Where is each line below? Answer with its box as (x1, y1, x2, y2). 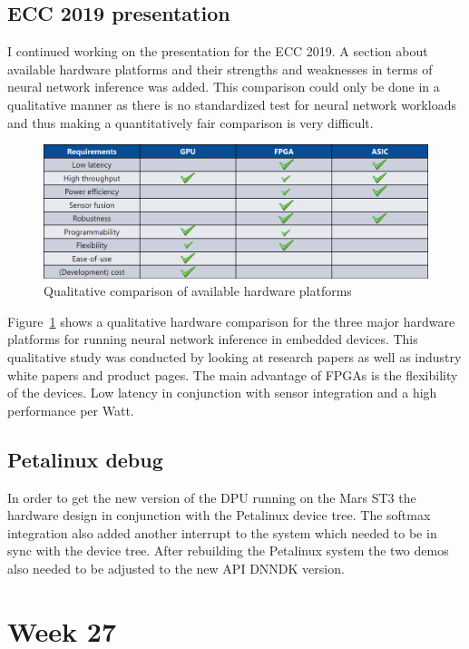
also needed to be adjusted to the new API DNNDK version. (7, 558, 345, 577)
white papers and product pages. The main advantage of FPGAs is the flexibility (7, 365, 458, 384)
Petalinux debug (7, 445, 163, 473)
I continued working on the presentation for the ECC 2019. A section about (7, 42, 428, 61)
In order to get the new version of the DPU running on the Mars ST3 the (7, 487, 416, 506)
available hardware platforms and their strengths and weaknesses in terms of (7, 59, 433, 78)
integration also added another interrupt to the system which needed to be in (7, 523, 437, 542)
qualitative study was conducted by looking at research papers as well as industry (7, 347, 462, 366)
